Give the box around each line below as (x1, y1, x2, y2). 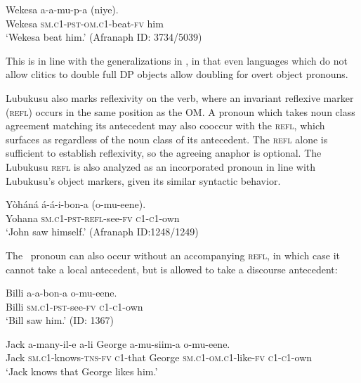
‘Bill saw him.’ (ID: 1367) (6, 313, 114, 327)
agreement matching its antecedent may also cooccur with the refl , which (6, 118, 325, 133)
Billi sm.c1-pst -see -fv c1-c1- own (6, 299, 143, 313)
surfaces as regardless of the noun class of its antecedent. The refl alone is (6, 131, 328, 146)
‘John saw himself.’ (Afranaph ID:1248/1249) (6, 224, 199, 239)
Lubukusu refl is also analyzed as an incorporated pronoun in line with (6, 159, 316, 174)
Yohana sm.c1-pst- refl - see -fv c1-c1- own (6, 210, 180, 225)
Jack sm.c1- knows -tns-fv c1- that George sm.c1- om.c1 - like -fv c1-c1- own (6, 350, 313, 365)
